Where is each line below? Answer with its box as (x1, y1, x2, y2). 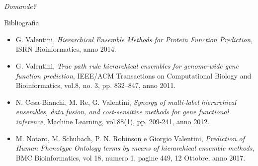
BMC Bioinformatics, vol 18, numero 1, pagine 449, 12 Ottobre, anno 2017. (15, 152, 246, 163)
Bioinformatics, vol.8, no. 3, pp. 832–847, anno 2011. (15, 80, 176, 90)
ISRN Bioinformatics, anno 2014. (15, 44, 116, 54)
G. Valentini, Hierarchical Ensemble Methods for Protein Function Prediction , (15, 34, 253, 44)
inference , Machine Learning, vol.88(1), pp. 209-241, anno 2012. (15, 116, 210, 126)
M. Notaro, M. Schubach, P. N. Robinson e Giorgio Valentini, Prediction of (15, 133, 245, 143)
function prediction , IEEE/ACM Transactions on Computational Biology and (15, 70, 252, 81)
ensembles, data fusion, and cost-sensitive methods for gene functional (15, 106, 229, 117)
